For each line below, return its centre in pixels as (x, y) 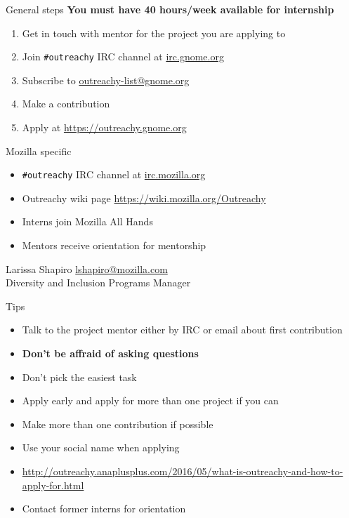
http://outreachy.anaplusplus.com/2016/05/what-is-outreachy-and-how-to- (183, 471)
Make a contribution (66, 104)
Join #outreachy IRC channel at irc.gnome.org (123, 57)
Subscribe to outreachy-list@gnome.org (106, 80)
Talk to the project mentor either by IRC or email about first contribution (182, 330)
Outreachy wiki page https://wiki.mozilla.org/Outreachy (144, 198)
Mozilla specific (39, 151)
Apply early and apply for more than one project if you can (150, 400)
